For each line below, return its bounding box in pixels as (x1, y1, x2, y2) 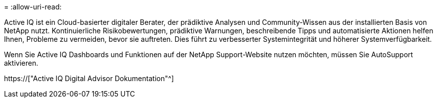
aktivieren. (4, 59, 38, 67)
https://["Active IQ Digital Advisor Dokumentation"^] (4, 74, 174, 83)
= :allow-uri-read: (4, 2, 62, 11)
